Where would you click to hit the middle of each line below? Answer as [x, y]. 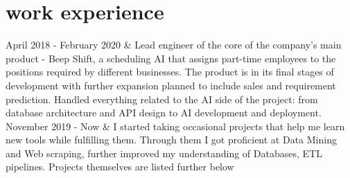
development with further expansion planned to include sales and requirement [171, 85]
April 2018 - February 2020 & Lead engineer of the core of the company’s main [174, 45]
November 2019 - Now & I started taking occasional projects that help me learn [175, 126]
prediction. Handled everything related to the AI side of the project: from [162, 99]
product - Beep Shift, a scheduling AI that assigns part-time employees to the [171, 58]
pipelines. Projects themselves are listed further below [120, 167]
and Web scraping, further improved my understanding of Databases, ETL [164, 153]
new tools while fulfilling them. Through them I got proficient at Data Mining [171, 140]
